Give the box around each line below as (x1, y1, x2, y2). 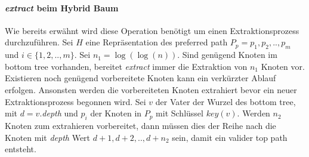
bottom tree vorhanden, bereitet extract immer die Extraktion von (5, 60, 248, 72)
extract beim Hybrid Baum (5, 1, 119, 14)
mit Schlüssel (156, 107, 203, 119)
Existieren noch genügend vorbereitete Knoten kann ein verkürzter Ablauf (5, 72, 276, 84)
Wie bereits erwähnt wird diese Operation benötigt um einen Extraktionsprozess (5, 24, 299, 36)
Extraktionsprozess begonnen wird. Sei (5, 95, 146, 107)
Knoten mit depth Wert (5, 131, 91, 143)
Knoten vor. (261, 60, 305, 72)
